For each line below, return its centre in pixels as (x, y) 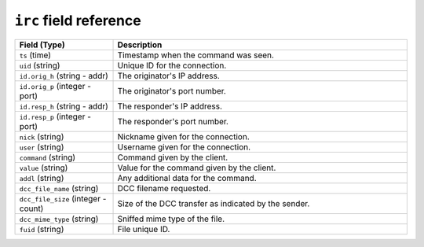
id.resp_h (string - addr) (64, 106)
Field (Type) (42, 45)
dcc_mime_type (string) (59, 219)
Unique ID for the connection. (172, 65)
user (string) (42, 147)
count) (31, 208)
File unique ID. (144, 229)
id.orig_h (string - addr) (64, 76)
